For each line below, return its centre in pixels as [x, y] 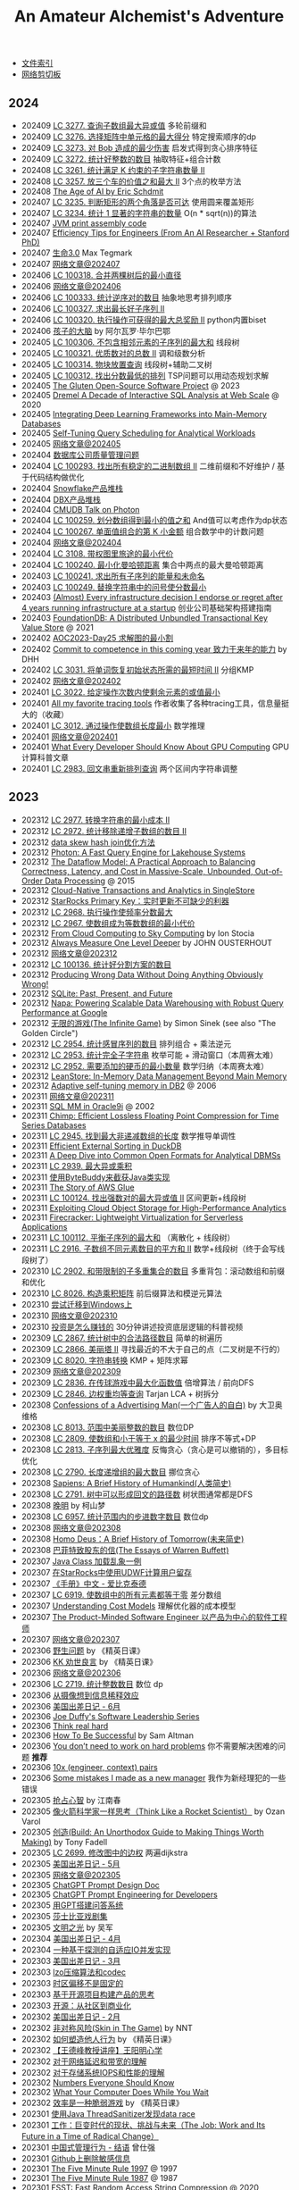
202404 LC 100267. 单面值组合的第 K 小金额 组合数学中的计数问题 [142, 531]
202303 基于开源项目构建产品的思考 [88, 1994]
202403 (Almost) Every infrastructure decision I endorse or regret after [152, 597]
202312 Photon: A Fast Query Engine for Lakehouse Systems [133, 852]
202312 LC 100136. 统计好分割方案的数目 [96, 964]
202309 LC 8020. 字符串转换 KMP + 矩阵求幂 [105, 1360]
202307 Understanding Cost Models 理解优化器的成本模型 [129, 1606]
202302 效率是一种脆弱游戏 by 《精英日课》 [102, 2102]
